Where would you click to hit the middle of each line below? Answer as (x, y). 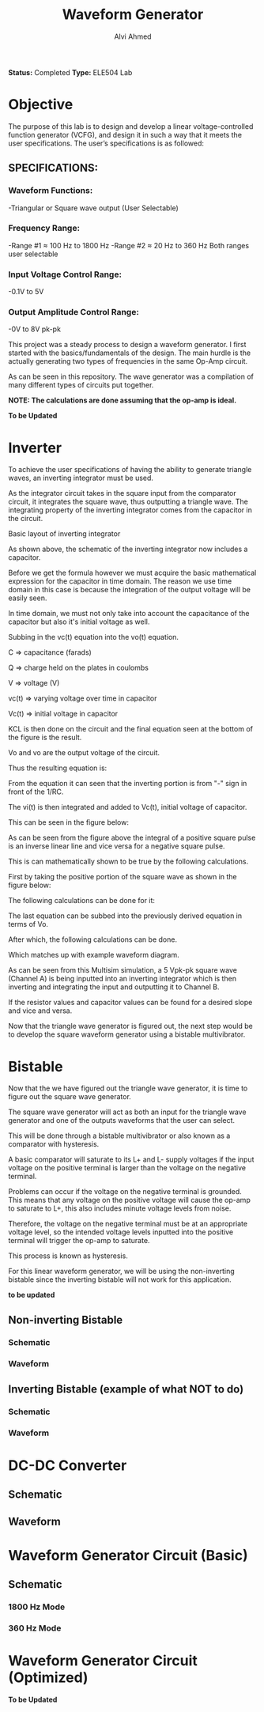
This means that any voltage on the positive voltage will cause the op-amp (129, 1200)
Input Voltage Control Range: (65, 274)
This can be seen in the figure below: (68, 822)
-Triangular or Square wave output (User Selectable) (94, 208)
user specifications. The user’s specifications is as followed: (106, 143)
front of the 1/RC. (36, 792)
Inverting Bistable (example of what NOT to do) (126, 1389)
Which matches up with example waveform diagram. (94, 955)
